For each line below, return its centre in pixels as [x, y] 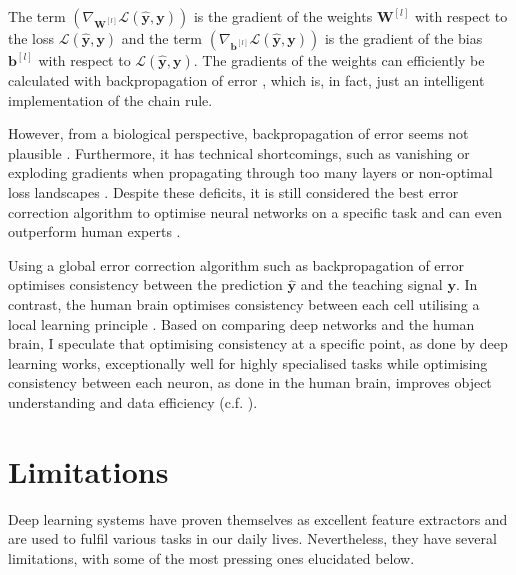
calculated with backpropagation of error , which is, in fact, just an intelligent [246, 80]
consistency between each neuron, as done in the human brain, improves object [250, 382]
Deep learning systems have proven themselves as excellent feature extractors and [258, 518]
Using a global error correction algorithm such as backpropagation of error [236, 264]
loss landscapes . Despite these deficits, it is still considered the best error [233, 191]
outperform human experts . [94, 231]
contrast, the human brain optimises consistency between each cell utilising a [244, 303]
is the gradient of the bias [403, 38]
